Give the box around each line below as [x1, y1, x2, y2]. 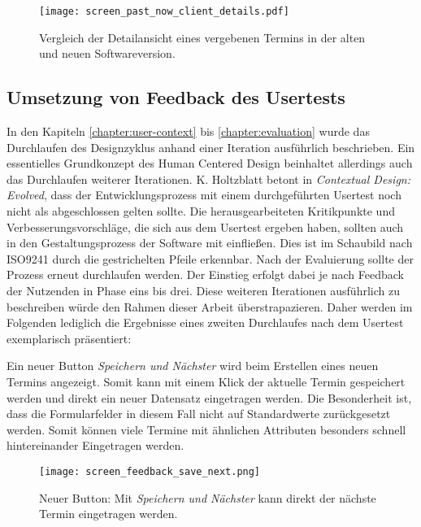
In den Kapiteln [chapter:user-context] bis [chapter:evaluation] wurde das [7, 123, 370, 140]
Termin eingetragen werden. [39, 505, 178, 522]
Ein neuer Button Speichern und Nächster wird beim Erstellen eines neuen [7, 357, 379, 374]
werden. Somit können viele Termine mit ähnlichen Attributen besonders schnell [7, 420, 406, 438]
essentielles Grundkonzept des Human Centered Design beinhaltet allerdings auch [7, 155, 413, 172]
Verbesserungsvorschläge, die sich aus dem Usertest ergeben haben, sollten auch [7, 218, 404, 235]
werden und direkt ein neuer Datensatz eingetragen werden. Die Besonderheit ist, [7, 389, 412, 406]
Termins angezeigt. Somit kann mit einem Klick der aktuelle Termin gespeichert [7, 372, 406, 390]
